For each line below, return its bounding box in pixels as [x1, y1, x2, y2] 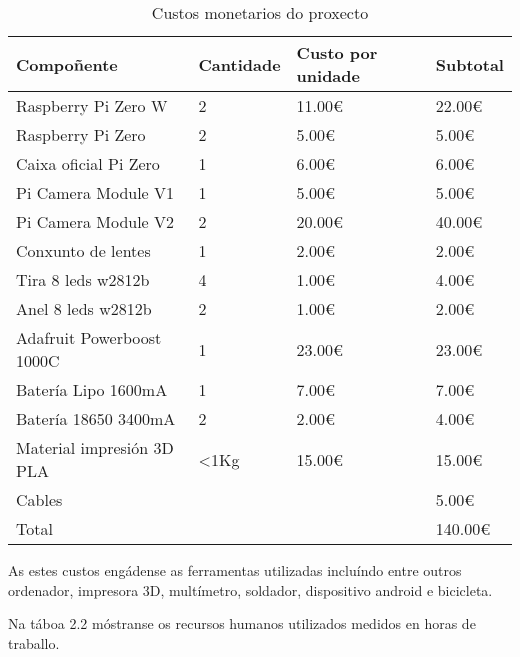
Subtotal [435, 52, 504, 76]
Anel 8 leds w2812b [16, 297, 152, 320]
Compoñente [16, 52, 118, 76]
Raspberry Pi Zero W [16, 94, 168, 117]
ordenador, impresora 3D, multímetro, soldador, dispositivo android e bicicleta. [8, 579, 493, 600]
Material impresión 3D [16, 436, 174, 459]
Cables [16, 488, 63, 511]
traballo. [8, 632, 60, 653]
